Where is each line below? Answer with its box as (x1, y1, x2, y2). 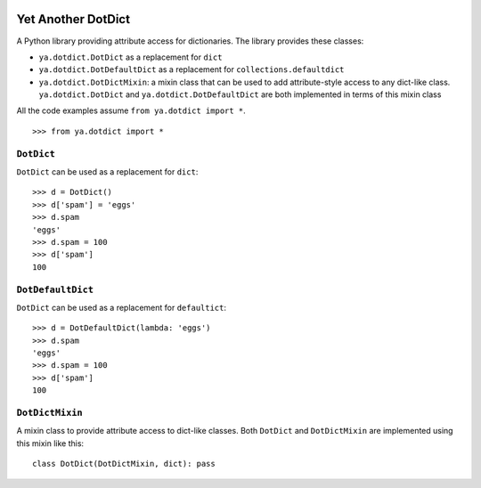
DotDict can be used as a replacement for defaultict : (16, 302, 227, 313)
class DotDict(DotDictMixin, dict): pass (32, 459, 216, 469)
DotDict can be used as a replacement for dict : (16, 167, 199, 177)
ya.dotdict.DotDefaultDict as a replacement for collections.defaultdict (38, 64, 345, 75)
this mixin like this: (16, 437, 85, 449)
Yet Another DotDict (16, 12, 131, 27)
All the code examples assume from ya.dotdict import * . (16, 105, 247, 116)
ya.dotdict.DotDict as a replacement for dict (38, 52, 223, 62)
